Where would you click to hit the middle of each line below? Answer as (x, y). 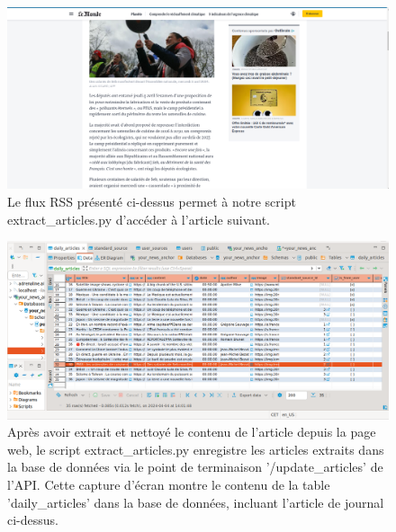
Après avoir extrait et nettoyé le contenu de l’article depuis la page (192, 432)
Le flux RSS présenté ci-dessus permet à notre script (152, 202)
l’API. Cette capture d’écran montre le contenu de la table (169, 484)
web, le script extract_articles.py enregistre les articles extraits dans (196, 449)
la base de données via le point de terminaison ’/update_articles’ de (195, 467)
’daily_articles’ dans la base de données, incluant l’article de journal (196, 502)
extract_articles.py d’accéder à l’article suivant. (139, 219)
